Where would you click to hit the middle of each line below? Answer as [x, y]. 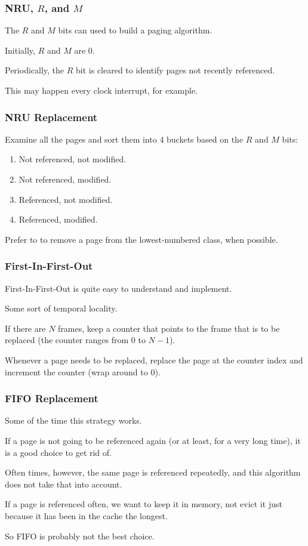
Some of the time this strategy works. [73, 420]
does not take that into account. [64, 484]
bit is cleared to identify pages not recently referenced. [175, 70]
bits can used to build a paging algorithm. [135, 30]
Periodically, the [35, 70]
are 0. [84, 50]
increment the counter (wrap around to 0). [83, 371]
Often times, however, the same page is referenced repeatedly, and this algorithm [153, 472]
